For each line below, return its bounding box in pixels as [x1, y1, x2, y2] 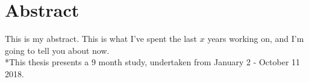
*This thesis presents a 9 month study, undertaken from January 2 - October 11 [5, 56, 301, 68]
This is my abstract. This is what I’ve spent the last [5, 32, 198, 45]
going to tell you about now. [5, 44, 110, 56]
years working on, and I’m [207, 32, 304, 45]
